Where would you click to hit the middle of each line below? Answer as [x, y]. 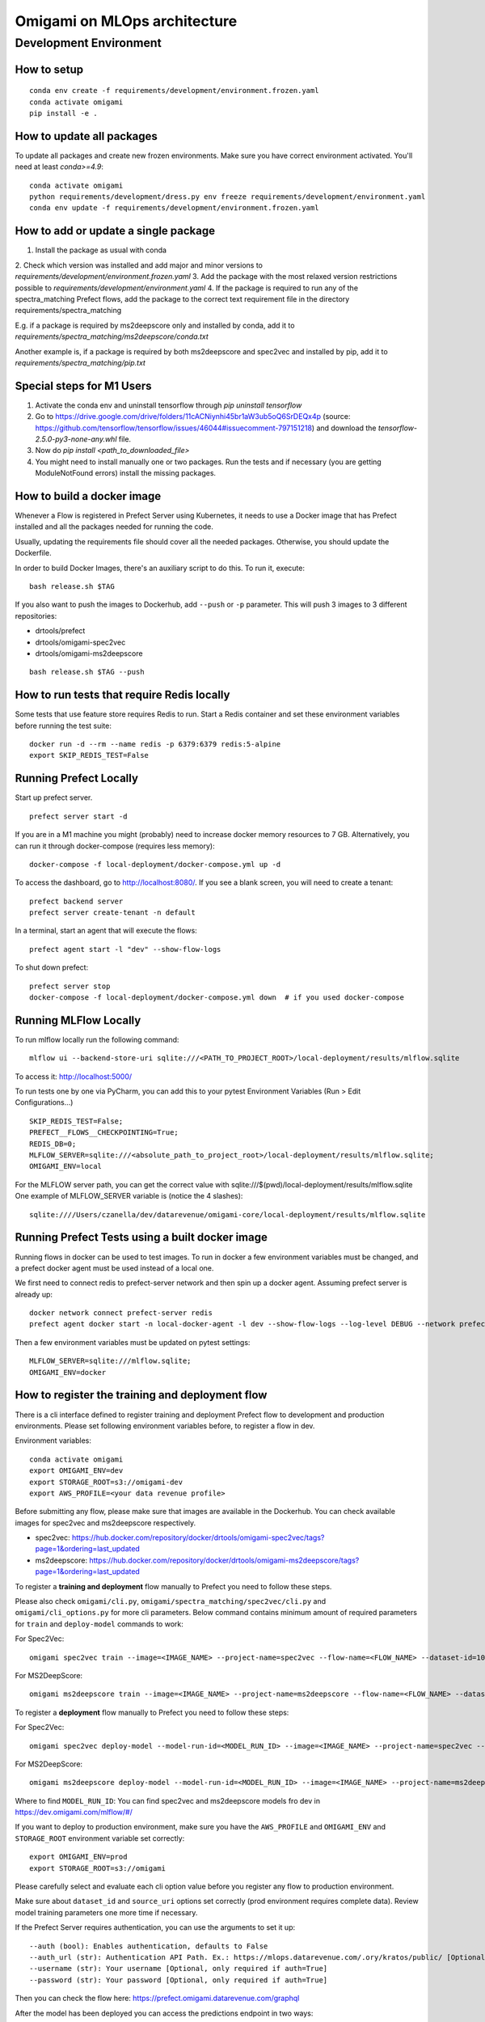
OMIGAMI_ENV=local [66, 1166]
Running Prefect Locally [77, 778]
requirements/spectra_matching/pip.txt [80, 362]
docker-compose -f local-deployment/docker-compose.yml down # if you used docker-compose [217, 998]
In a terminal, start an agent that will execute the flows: [106, 931]
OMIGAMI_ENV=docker [68, 1372]
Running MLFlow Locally [78, 1020]
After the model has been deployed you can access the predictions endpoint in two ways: [164, 2013]
